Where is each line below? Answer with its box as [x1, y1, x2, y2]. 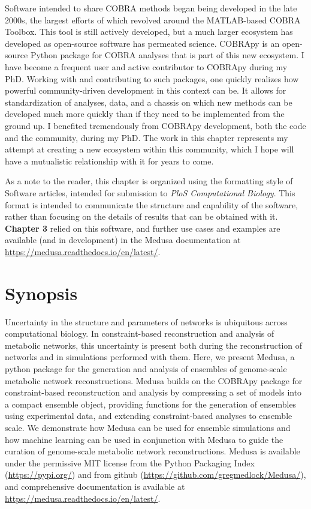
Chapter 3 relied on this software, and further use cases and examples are [5, 221, 280, 234]
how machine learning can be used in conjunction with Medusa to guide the [5, 433, 283, 445]
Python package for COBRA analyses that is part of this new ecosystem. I [30, 49, 304, 61]
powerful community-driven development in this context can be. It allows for [5, 84, 286, 97]
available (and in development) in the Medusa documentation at [5, 233, 241, 246]
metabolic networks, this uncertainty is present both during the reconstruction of [5, 339, 303, 351]
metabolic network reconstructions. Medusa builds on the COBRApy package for [5, 374, 303, 387]
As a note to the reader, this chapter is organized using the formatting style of [5, 175, 293, 187]
